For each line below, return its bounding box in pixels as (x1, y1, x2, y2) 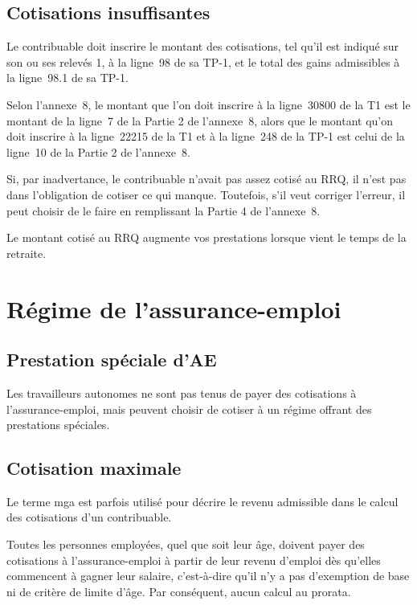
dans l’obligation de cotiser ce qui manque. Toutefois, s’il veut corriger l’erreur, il (6, 186, 406, 202)
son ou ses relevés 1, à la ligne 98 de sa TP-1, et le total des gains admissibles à (6, 53, 400, 70)
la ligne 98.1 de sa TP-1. (6, 69, 129, 86)
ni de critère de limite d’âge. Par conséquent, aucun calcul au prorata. (6, 583, 351, 599)
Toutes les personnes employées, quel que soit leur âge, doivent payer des (6, 536, 365, 553)
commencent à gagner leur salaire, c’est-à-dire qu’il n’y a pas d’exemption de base (6, 567, 410, 584)
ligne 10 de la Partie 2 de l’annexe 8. (6, 143, 190, 160)
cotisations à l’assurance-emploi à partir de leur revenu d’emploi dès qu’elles (6, 551, 381, 568)
